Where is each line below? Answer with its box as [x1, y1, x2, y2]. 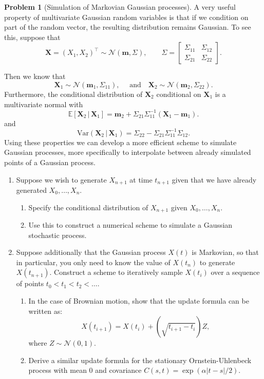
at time [129, 174, 153, 185]
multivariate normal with [4, 98, 83, 109]
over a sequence [211, 267, 260, 277]
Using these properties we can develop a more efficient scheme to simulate [4, 136, 237, 147]
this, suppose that [4, 31, 61, 42]
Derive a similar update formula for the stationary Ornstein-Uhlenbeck [28, 354, 252, 365]
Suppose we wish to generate [16, 174, 107, 185]
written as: [28, 305, 63, 316]
